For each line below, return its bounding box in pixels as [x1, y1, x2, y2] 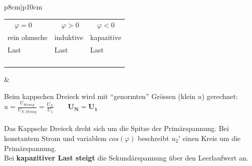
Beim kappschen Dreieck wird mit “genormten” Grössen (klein [4, 90, 195, 101]
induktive [54, 32, 84, 42]
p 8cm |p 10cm [4, 1, 43, 11]
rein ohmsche [8, 32, 48, 42]
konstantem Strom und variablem [4, 132, 107, 143]
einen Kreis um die [182, 132, 241, 143]
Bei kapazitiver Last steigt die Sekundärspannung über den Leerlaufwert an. [4, 152, 248, 163]
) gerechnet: [201, 90, 238, 101]
